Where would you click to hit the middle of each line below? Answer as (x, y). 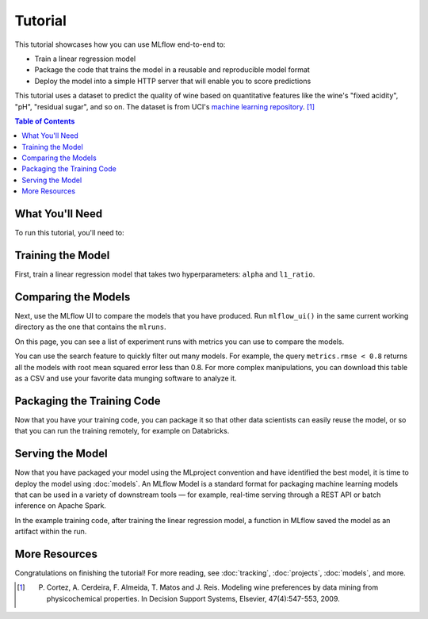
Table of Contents (45, 121)
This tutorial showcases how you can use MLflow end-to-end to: (120, 44)
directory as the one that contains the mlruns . (90, 327)
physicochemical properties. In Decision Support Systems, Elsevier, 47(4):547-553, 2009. (193, 598)
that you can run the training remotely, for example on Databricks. (122, 431)
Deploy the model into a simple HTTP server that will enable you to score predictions (173, 81)
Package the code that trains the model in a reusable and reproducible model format (172, 70)
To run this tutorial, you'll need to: (69, 233)
